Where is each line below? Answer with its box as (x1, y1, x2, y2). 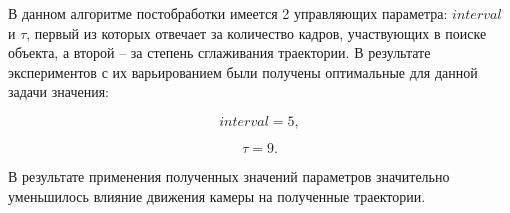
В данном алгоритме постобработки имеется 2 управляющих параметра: (8, 3, 448, 23)
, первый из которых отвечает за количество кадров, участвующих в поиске (26, 22, 487, 43)
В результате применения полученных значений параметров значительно (8, 165, 450, 186)
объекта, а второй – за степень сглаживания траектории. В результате (8, 42, 431, 63)
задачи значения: (8, 81, 109, 102)
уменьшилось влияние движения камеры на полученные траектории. (8, 185, 426, 206)
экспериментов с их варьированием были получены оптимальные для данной (8, 61, 478, 82)
